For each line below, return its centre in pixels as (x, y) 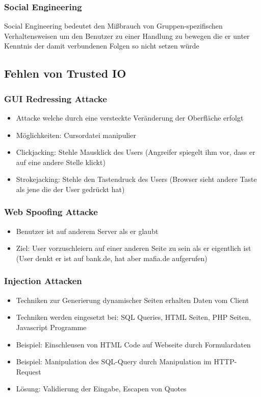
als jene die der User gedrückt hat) (70, 189)
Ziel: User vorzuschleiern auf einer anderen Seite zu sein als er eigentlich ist (134, 248)
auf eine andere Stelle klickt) (61, 162)
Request (29, 371)
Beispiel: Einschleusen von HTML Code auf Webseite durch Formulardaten (133, 344)
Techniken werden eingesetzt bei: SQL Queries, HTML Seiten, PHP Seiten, (134, 317)
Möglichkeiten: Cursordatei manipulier (76, 135)
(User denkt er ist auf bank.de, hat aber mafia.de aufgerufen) (112, 258)
